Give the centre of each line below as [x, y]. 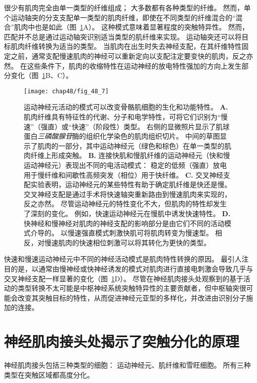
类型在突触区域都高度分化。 [49, 374]
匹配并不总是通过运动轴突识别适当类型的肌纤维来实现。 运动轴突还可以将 [123, 36]
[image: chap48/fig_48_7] [66, 91]
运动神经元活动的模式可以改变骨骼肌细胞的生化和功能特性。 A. [126, 107]
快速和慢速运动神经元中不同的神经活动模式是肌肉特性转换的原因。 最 [116, 259]
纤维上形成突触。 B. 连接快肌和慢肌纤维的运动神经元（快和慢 [130, 155]
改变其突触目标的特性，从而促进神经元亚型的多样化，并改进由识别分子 [132, 297]
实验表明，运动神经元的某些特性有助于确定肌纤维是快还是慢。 [131, 184]
